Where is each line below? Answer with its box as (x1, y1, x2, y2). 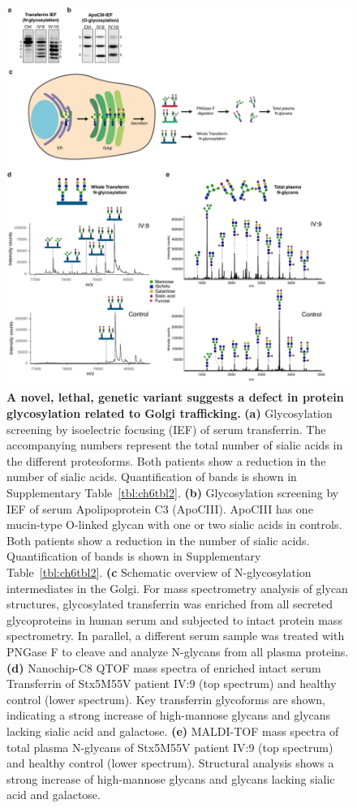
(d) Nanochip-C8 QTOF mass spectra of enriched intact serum (6, 659, 321, 676)
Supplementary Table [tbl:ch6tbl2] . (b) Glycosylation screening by (6, 484, 339, 501)
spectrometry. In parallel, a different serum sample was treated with (6, 627, 345, 644)
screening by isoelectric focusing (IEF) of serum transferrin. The (6, 420, 326, 437)
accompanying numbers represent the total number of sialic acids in (6, 436, 343, 453)
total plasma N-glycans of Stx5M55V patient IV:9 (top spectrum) (6, 738, 333, 755)
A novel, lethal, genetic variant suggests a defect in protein (6, 389, 344, 406)
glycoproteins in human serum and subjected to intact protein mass (6, 611, 342, 628)
